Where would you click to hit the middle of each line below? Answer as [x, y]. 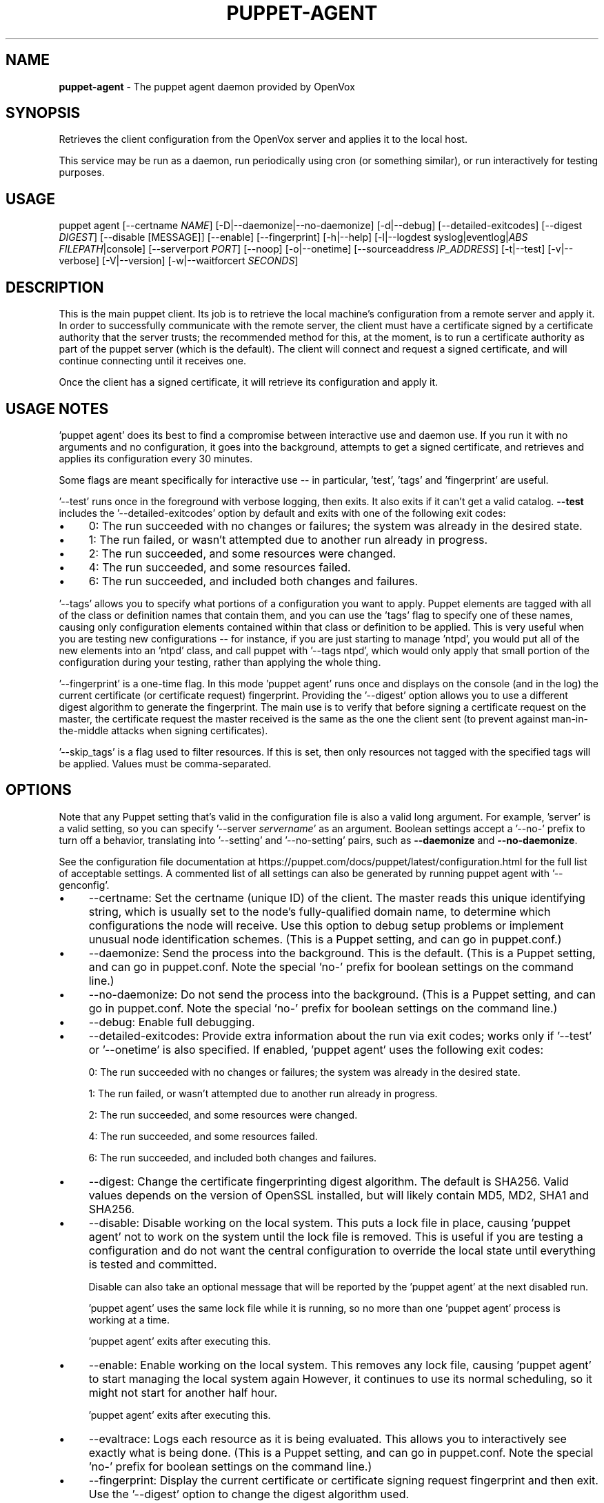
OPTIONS [39, 790]
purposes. [82, 173]
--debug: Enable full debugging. [172, 1022]
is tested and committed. [153, 1264]
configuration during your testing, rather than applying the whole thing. [220, 662]
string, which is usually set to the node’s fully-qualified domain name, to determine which [320, 911]
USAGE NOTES [57, 409]
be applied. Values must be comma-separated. [165, 763]
